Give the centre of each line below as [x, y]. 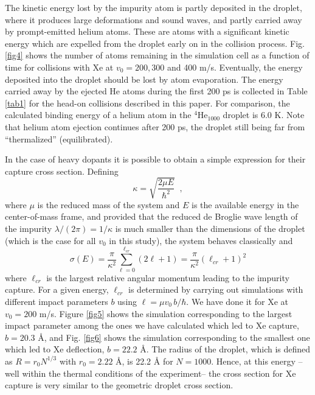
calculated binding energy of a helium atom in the [98, 115]
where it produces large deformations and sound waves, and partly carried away [154, 19]
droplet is [241, 115]
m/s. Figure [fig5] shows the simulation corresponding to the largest [166, 313]
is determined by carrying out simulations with [216, 289]
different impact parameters [57, 301]
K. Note [289, 115]
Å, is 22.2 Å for [144, 361]
